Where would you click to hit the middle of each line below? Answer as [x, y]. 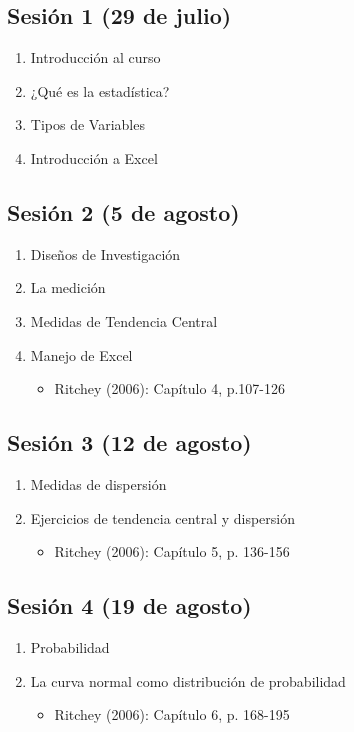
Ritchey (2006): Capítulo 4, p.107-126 [170, 388]
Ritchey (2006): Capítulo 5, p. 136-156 [172, 551]
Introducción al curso [95, 57]
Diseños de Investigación [105, 253]
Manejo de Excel [81, 354]
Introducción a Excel [94, 157]
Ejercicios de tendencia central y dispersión [163, 517]
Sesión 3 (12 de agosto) [129, 442]
